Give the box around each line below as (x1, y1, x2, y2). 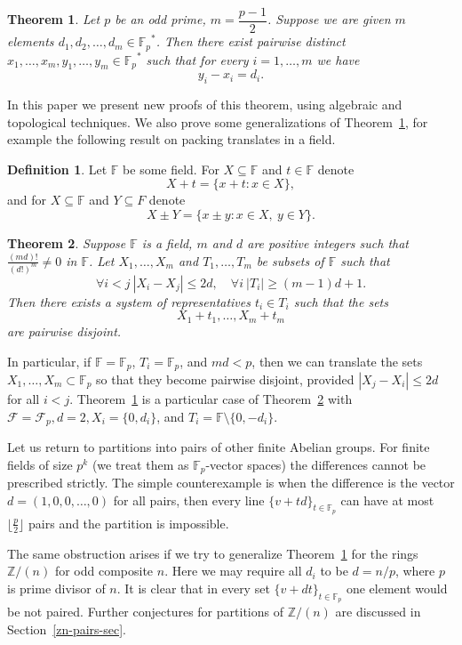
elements (7, 32, 54, 51)
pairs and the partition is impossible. (28, 513, 229, 532)
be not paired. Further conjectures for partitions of (7, 602, 283, 621)
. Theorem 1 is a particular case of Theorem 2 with (69, 389, 353, 407)
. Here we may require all (164, 561, 302, 580)
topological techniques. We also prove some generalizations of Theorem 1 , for (7, 112, 428, 131)
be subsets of (256, 251, 324, 270)
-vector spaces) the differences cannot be (205, 455, 426, 473)
